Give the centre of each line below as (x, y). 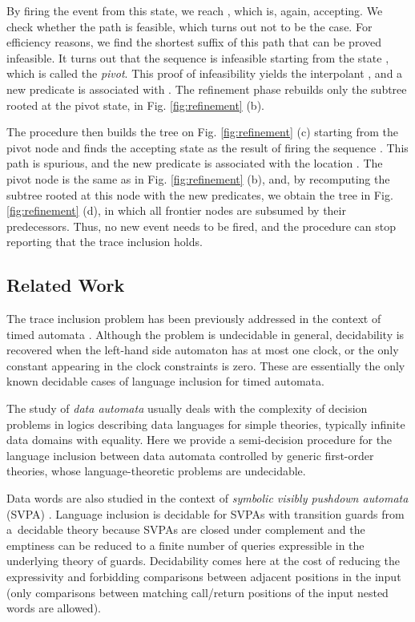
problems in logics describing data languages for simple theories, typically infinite (206, 424)
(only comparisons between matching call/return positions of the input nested (197, 592)
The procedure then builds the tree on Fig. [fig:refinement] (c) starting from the (203, 132)
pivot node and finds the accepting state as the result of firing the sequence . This (207, 147)
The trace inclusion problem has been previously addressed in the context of (194, 319)
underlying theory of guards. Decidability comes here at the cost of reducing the (203, 561)
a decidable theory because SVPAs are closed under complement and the (186, 529)
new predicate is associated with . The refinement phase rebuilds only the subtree (207, 89)
